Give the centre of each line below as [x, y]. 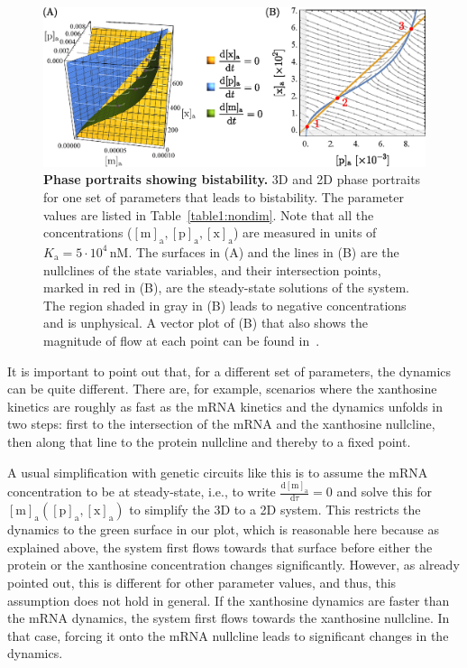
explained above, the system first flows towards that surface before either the [220, 547]
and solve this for [385, 492]
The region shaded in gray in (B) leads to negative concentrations [225, 305]
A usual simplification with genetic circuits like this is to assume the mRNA [218, 472]
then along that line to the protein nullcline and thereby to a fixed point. [209, 441]
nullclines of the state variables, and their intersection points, [212, 269]
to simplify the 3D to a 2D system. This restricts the [275, 510]
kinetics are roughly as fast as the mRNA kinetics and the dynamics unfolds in [225, 406]
